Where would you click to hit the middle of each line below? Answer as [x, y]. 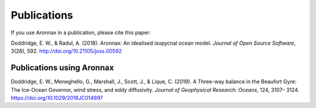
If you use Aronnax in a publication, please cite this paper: [81, 33]
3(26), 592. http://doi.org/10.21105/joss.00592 [66, 51]
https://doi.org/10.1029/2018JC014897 [57, 98]
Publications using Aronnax [62, 68]
